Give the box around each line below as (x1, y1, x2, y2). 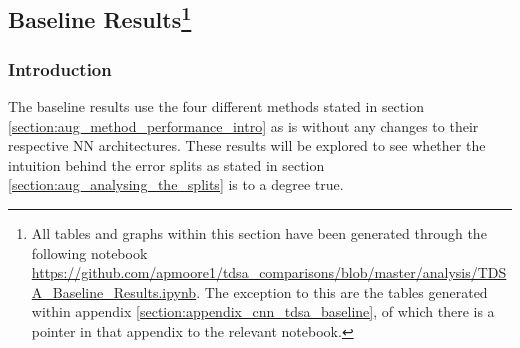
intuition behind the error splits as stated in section (8, 154, 325, 175)
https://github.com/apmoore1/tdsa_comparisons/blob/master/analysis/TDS (31, 262, 507, 283)
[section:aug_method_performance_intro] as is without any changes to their (8, 115, 479, 136)
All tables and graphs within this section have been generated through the (31, 222, 487, 243)
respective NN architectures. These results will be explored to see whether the (8, 135, 486, 156)
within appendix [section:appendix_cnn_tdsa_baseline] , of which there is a (31, 301, 495, 322)
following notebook (31, 242, 148, 263)
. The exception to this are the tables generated (196, 281, 488, 302)
